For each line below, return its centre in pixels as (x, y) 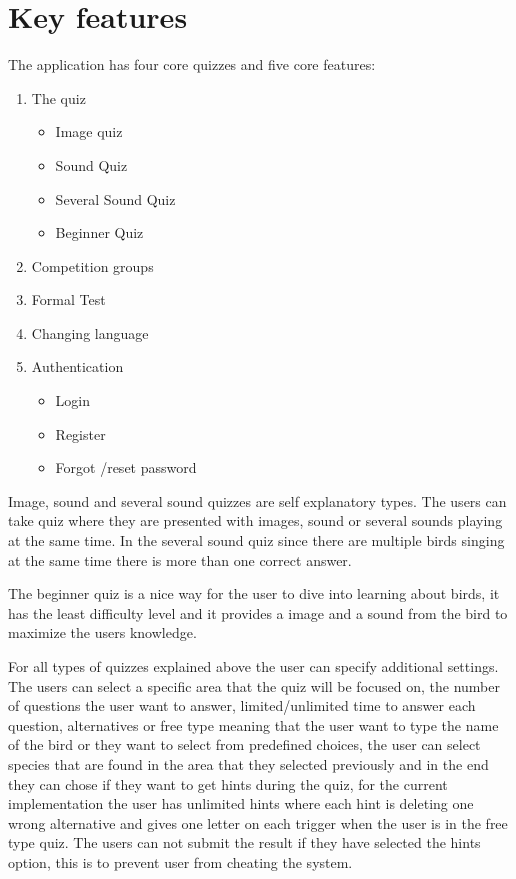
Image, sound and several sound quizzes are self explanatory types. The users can (257, 500)
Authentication (77, 366)
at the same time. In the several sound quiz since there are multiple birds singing (256, 540)
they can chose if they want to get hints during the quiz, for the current (228, 783)
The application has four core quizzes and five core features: (192, 64)
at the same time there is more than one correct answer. (180, 559)
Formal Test (68, 299)
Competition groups (92, 265)
